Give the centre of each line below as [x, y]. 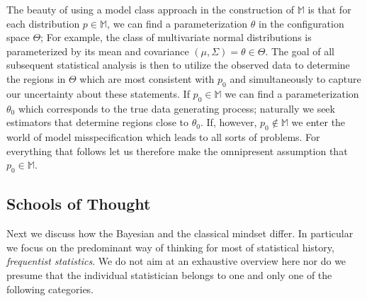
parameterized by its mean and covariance [98, 51]
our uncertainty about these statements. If [98, 93]
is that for [329, 9]
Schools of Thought [79, 204]
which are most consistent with [147, 78]
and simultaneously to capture [295, 78]
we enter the [318, 122]
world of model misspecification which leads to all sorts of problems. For [163, 136]
